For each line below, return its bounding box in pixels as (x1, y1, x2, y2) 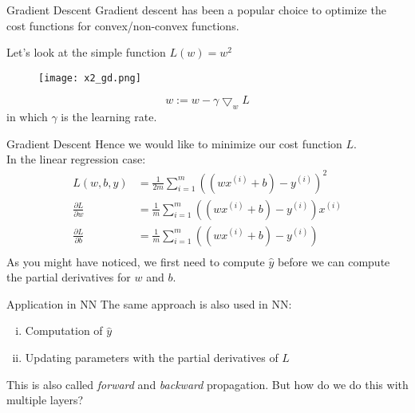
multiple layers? (6, 391, 84, 408)
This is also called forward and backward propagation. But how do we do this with (6, 376, 409, 392)
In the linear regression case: (6, 151, 146, 167)
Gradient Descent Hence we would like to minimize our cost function (6, 135, 342, 151)
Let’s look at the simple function (6, 44, 166, 61)
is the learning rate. (61, 108, 157, 125)
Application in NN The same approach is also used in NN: (6, 295, 292, 312)
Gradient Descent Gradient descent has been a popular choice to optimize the (6, 2, 386, 18)
